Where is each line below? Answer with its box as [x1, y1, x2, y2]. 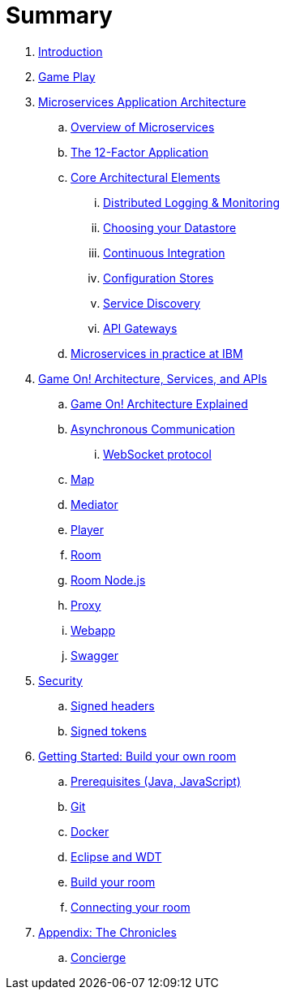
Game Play [38, 69, 96, 84]
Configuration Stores [103, 270, 214, 285]
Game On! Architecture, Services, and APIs [38, 371, 268, 386]
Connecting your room [71, 899, 191, 914]
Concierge [71, 950, 126, 964]
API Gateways [103, 321, 178, 335]
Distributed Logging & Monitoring [103, 195, 281, 209]
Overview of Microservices [71, 119, 215, 134]
